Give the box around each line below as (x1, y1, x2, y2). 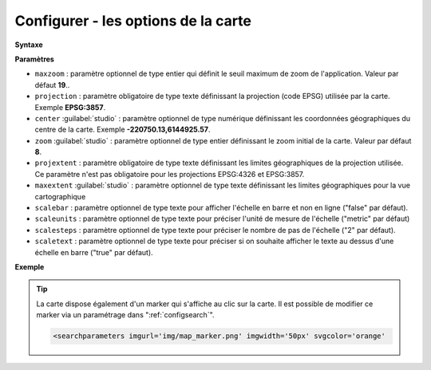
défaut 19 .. (34, 80, 70, 89)
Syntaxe (14, 40, 43, 49)
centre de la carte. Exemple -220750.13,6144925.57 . (34, 124, 211, 135)
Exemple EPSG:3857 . (34, 102, 106, 112)
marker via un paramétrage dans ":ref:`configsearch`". (36, 310, 215, 320)
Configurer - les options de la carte (14, 12, 251, 30)
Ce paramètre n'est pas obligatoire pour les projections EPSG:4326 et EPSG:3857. (34, 169, 305, 179)
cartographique (34, 191, 86, 201)
